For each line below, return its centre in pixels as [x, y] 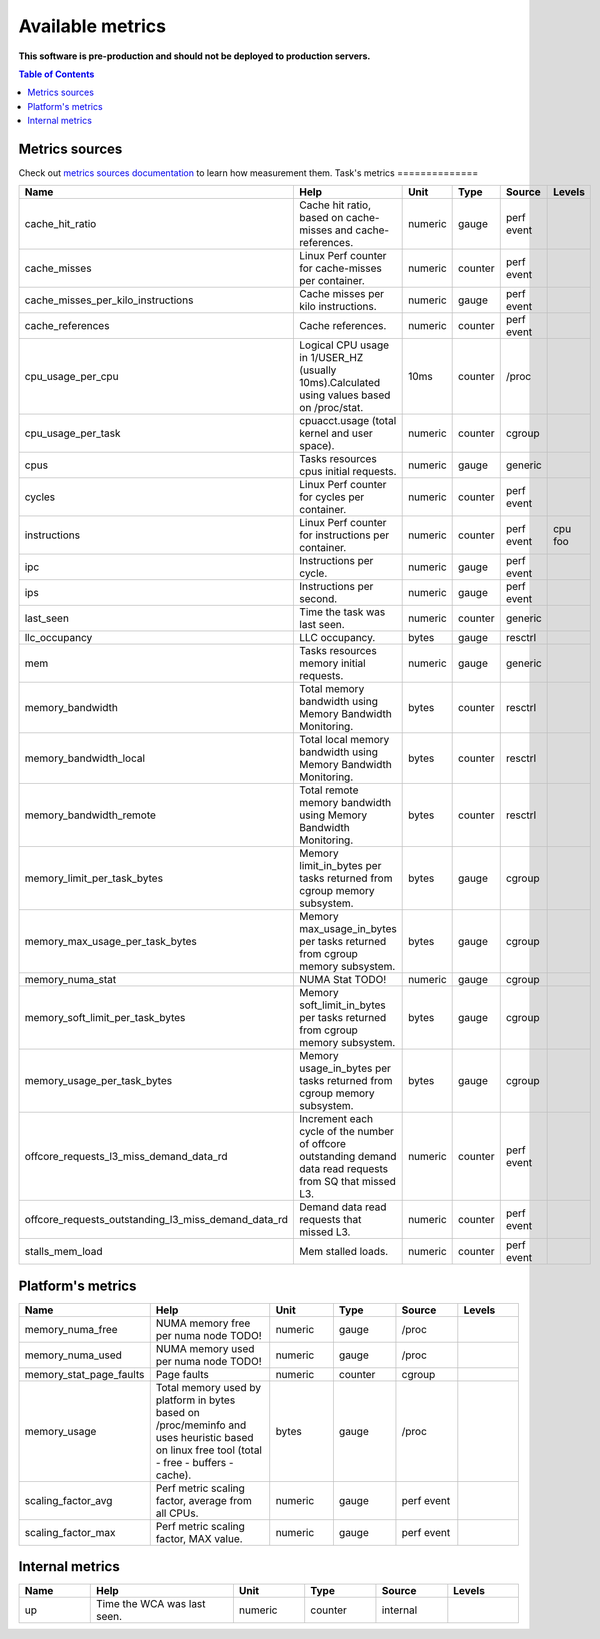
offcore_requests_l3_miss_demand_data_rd [126, 1157]
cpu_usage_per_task [72, 433]
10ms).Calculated [340, 383]
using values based [345, 395]
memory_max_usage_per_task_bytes [110, 942]
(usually [318, 370]
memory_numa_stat [70, 980]
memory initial [332, 663]
